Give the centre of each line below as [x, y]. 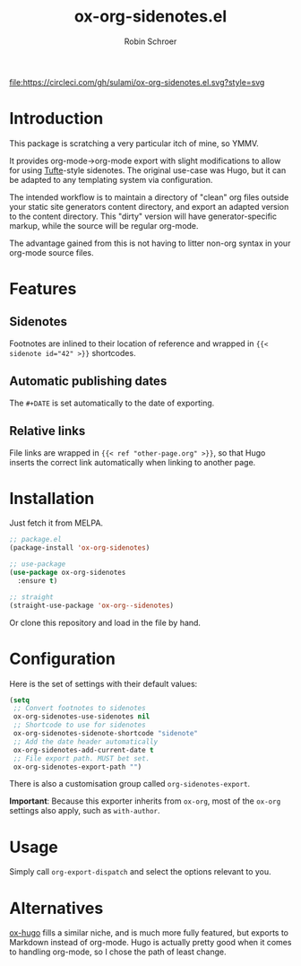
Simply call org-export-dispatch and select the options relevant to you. [140, 872]
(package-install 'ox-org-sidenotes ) [80, 548]
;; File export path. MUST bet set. [82, 758]
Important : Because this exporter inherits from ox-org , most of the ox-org [145, 801]
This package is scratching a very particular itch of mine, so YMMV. [134, 143]
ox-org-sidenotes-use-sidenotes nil [82, 717]
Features [43, 289]
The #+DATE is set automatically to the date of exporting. [112, 403]
